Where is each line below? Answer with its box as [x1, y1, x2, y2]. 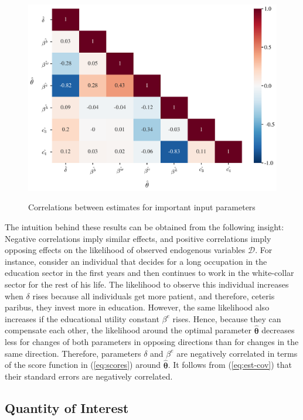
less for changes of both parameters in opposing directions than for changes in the [5, 336, 299, 348]
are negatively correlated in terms [176, 347, 298, 359]
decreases [261, 324, 295, 336]
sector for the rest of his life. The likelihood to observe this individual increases [5, 278, 289, 291]
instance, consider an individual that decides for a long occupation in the [5, 255, 267, 267]
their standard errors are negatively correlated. [5, 370, 173, 383]
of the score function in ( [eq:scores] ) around [5, 358, 161, 371]
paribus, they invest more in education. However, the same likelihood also [5, 301, 270, 313]
